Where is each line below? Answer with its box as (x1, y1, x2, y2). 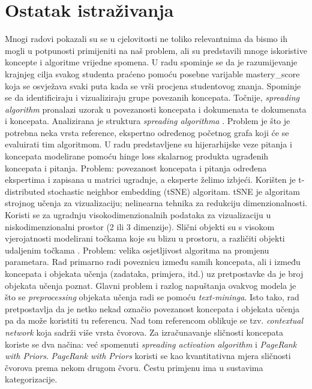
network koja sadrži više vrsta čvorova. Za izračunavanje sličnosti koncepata (5, 325, 283, 338)
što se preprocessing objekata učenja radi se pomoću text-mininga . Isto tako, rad (5, 291, 299, 303)
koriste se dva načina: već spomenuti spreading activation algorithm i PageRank (5, 337, 297, 350)
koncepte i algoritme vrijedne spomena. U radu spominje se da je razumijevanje (5, 56, 298, 68)
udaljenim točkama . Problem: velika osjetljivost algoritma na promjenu (5, 243, 269, 256)
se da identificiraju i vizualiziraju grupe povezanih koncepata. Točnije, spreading (5, 91, 299, 104)
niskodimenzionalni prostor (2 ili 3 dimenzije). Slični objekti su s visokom (5, 220, 275, 233)
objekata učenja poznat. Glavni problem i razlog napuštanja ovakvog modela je (5, 279, 296, 291)
